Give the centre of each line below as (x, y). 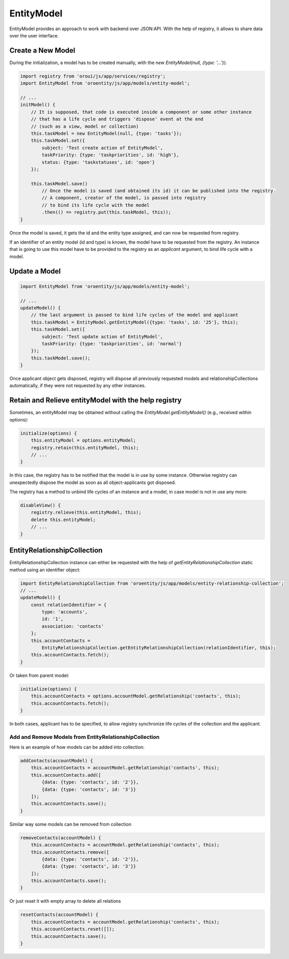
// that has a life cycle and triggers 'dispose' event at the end (117, 119)
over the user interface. (34, 35)
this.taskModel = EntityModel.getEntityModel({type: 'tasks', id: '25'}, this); (135, 322)
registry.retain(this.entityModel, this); (85, 447)
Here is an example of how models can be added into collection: (77, 747)
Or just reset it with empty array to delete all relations (65, 901)
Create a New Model (42, 50)
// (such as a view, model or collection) (85, 126)
